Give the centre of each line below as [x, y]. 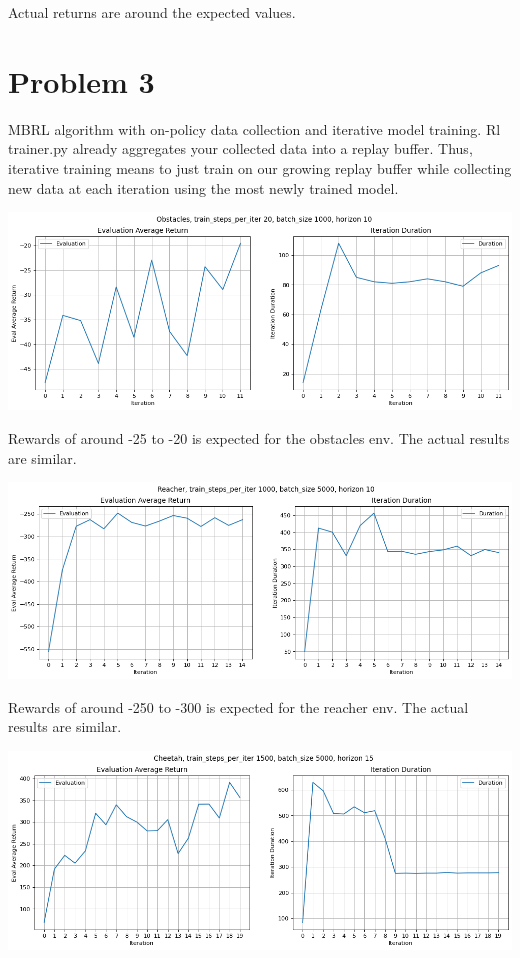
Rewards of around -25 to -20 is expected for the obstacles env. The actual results [259, 438]
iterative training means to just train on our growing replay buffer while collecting [260, 167]
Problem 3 [81, 80]
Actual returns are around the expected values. [152, 12]
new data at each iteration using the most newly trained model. [203, 187]
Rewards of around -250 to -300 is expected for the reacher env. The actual [238, 706]
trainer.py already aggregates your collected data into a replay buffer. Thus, [240, 148]
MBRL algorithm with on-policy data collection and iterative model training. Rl [254, 128]
